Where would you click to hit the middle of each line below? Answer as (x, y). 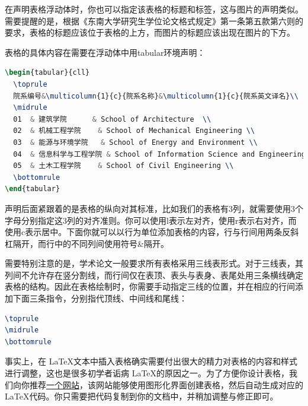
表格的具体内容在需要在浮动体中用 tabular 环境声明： (105, 52)
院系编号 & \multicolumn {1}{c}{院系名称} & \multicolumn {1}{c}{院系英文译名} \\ (156, 96)
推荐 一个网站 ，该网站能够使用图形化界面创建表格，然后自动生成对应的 (166, 384)
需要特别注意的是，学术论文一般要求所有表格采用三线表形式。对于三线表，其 (154, 263)
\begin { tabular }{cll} (47, 73)
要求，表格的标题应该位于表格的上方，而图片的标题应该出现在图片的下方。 (150, 32)
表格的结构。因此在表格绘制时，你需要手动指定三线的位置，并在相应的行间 (150, 286)
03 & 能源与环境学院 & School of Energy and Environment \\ (135, 142)
